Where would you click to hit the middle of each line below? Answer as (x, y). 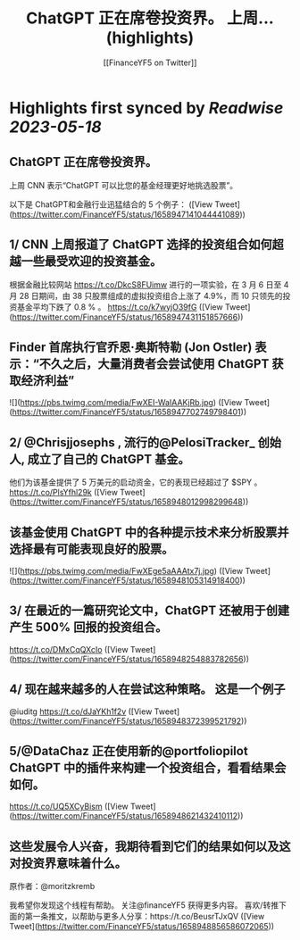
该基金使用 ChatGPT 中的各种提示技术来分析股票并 (149, 532)
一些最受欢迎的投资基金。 (92, 261)
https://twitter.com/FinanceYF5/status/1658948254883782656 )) (131, 659)
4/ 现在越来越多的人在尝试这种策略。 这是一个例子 (147, 690)
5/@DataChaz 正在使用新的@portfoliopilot (129, 751)
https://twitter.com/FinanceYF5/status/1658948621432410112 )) (128, 816)
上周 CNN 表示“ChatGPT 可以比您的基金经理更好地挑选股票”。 (124, 185)
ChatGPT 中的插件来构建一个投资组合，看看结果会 (148, 768)
